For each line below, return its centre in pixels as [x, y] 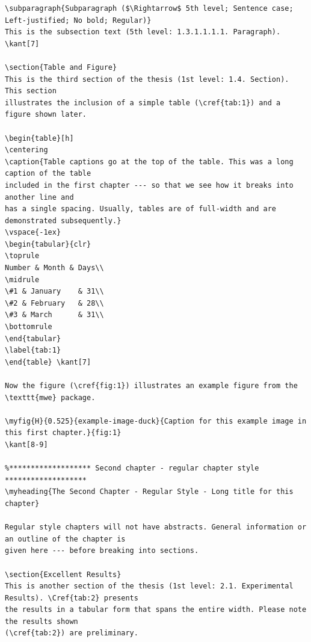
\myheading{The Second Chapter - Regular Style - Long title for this [149, 492]
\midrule [22, 279]
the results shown [42, 621]
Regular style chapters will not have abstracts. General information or [156, 527]
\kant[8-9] [26, 444]
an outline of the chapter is [65, 539]
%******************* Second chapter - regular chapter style [132, 468]
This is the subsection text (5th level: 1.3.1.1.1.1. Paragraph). [143, 32]
